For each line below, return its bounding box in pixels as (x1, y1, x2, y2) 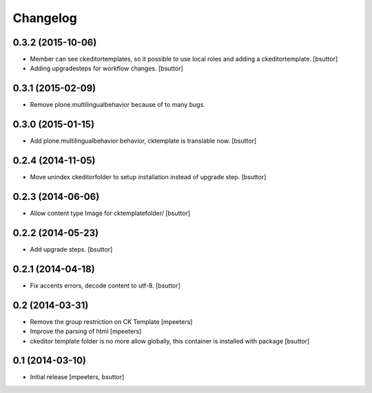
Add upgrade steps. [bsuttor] (30, 245, 113, 253)
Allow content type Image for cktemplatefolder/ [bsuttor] (30, 209, 191, 217)
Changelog (12, 10, 77, 26)
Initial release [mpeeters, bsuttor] (30, 373, 125, 381)
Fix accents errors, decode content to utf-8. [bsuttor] (30, 281, 180, 290)
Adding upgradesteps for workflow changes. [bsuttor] (30, 64, 184, 72)
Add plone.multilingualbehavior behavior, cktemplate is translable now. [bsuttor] (30, 137, 257, 145)
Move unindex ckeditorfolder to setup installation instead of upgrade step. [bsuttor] (30, 173, 267, 181)
